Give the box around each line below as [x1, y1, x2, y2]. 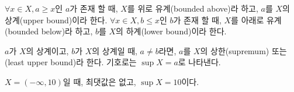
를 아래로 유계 [231, 13, 282, 26]
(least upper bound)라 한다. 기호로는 [5, 56, 137, 68]
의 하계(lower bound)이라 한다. [116, 25, 227, 37]
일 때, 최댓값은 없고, [63, 75, 136, 87]
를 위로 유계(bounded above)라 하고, [127, 2, 258, 14]
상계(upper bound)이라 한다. [5, 13, 108, 26]
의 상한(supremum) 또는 [200, 44, 287, 56]
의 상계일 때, [92, 44, 137, 56]
